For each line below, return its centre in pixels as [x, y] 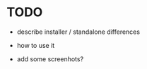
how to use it [36, 45]
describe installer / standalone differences [78, 32]
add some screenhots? [50, 59]
